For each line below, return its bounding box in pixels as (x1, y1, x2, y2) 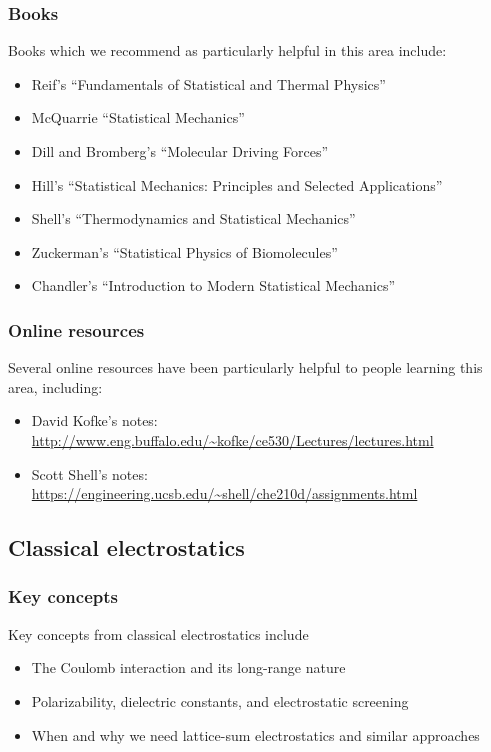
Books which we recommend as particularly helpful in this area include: (8, 40, 447, 61)
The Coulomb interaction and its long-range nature (31, 657, 346, 678)
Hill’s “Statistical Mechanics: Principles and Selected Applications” (31, 174, 443, 195)
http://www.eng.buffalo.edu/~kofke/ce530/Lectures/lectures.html (31, 429, 434, 450)
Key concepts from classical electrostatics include (8, 623, 309, 644)
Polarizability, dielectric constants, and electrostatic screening (31, 690, 409, 711)
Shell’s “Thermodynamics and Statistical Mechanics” (31, 208, 356, 229)
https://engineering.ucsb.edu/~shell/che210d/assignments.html (31, 483, 418, 504)
